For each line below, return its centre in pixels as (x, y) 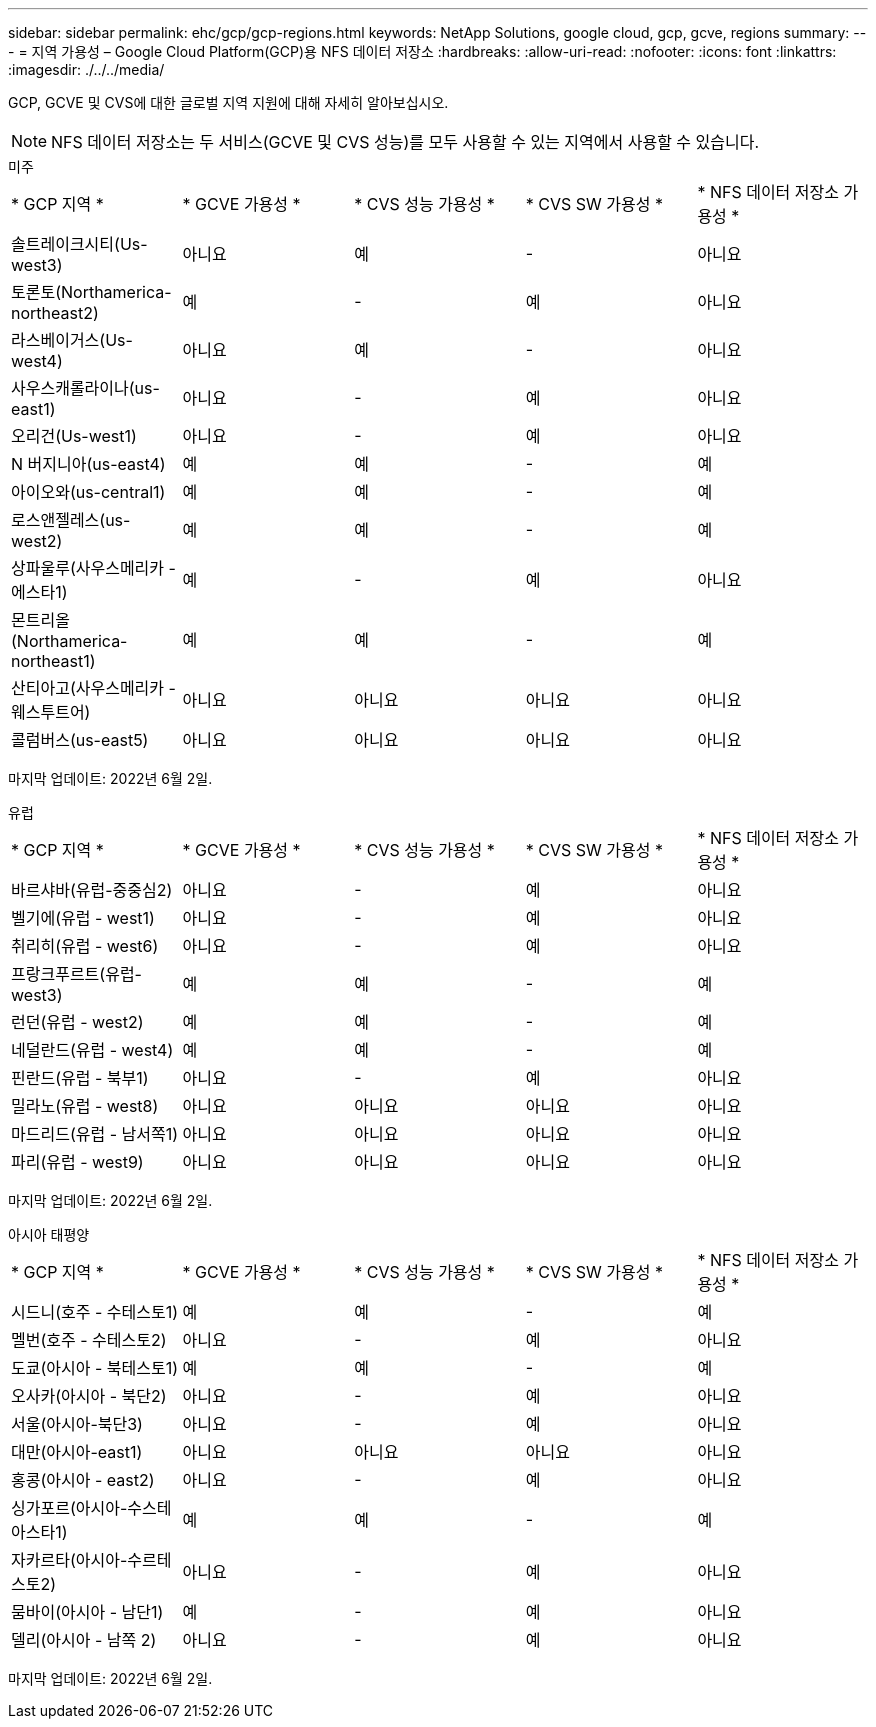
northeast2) (55, 313)
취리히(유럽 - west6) (85, 946)
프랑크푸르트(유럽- (76, 974)
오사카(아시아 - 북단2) (89, 1396)
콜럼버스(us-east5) (80, 740)
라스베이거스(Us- (72, 340)
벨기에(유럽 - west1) (83, 918)
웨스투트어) (51, 712)
